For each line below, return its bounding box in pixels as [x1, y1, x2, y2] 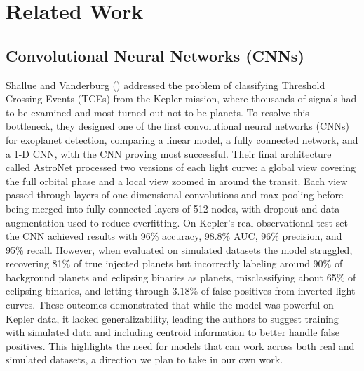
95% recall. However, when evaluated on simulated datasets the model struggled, [6, 242, 353, 257]
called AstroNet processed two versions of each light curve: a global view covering [6, 160, 356, 175]
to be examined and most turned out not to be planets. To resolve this [6, 104, 309, 119]
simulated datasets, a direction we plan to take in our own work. [6, 352, 283, 367]
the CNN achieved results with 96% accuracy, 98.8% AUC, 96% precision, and [6, 229, 342, 243]
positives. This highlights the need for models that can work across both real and [6, 338, 355, 353]
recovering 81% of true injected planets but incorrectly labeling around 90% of [6, 256, 343, 271]
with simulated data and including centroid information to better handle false [6, 325, 339, 339]
